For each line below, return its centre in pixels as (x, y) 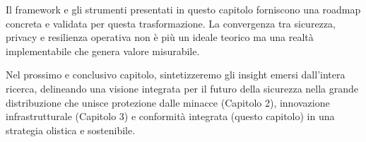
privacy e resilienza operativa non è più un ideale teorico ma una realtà (160, 37)
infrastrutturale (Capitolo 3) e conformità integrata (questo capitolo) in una (170, 116)
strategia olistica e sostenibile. (71, 130)
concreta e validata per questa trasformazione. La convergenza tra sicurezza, (171, 23)
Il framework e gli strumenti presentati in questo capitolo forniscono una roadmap (183, 9)
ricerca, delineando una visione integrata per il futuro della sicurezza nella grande (182, 88)
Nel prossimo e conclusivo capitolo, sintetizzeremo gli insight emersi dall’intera (176, 75)
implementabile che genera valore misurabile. (103, 51)
